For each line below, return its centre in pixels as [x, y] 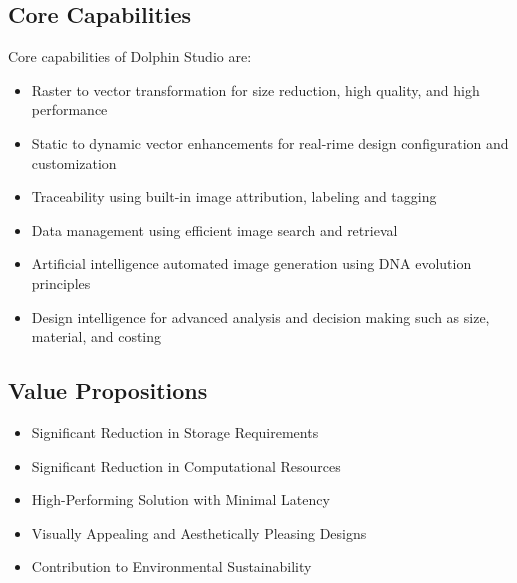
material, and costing [96, 336]
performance [69, 109]
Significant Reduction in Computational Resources [186, 465]
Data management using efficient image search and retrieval [214, 229]
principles [61, 282]
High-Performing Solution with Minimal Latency [180, 499]
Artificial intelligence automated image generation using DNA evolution [251, 263]
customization [74, 162]
